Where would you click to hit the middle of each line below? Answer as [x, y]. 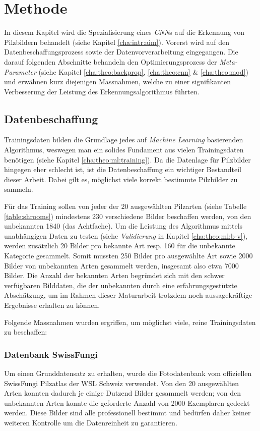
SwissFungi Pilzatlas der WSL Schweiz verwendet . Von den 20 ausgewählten [122, 383]
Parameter [20, 71]
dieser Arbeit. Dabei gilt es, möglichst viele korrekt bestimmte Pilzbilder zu [121, 179]
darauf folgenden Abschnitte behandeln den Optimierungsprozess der [111, 61]
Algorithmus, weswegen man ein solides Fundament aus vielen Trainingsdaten [124, 150]
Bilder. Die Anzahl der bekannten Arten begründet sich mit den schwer [114, 275]
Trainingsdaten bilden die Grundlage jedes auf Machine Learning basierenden [124, 140]
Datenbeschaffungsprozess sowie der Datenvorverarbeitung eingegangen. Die [121, 52]
